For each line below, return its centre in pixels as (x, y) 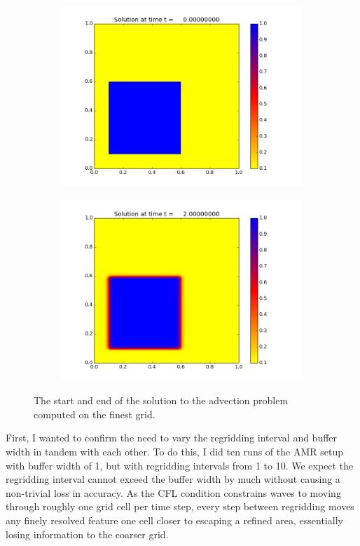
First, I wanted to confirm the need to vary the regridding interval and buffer (172, 438)
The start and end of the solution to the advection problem (161, 400)
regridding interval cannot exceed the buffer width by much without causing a (173, 479)
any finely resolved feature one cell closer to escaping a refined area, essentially (174, 520)
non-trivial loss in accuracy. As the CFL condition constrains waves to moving (173, 492)
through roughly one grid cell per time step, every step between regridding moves (180, 506)
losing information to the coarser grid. (87, 534)
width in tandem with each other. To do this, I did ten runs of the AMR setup (174, 451)
